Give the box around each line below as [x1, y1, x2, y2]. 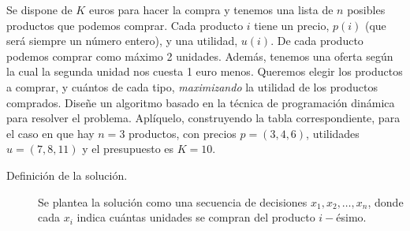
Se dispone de [6, 2, 73, 17]
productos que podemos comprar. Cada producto [6, 17, 244, 33]
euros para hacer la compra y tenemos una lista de [88, 2, 334, 17]
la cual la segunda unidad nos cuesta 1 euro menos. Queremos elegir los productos [6, 63, 403, 80]
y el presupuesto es [82, 140, 174, 157]
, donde [367, 193, 404, 210]
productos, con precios [129, 125, 237, 141]
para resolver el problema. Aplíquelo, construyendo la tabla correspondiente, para [6, 110, 401, 126]
